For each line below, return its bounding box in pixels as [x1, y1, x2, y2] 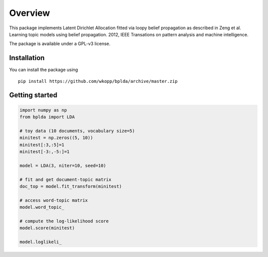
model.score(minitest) [19, 225, 75, 231]
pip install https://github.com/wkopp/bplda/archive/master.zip [18, 78, 178, 84]
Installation [9, 54, 45, 62]
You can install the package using [9, 67, 78, 73]
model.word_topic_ [19, 204, 65, 210]
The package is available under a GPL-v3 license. [9, 41, 111, 47]
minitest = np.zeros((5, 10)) [19, 135, 93, 141]
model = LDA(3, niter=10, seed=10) [19, 163, 106, 168]
